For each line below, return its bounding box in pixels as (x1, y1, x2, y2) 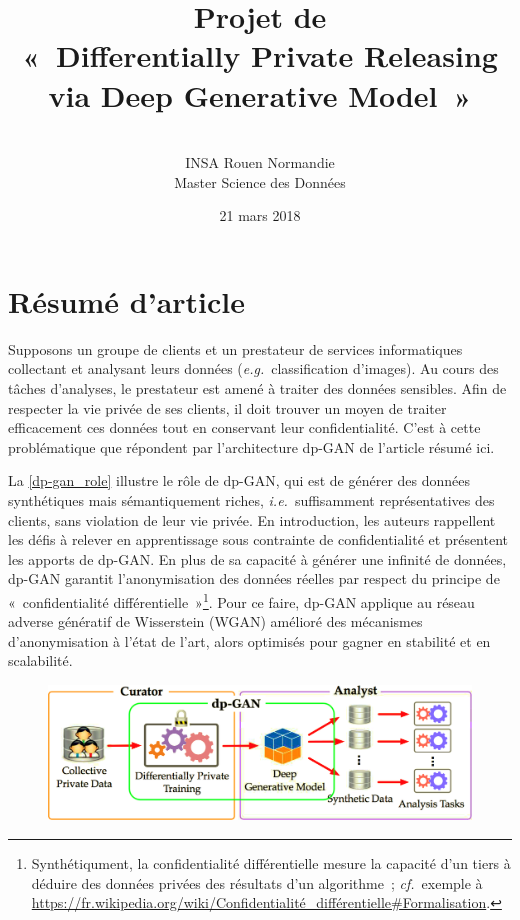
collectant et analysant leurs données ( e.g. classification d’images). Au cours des (8, 358, 499, 379)
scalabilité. (8, 650, 73, 671)
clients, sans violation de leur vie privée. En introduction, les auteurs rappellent (8, 509, 496, 530)
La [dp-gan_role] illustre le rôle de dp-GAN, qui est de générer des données (8, 470, 471, 491)
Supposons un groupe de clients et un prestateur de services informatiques (8, 338, 463, 359)
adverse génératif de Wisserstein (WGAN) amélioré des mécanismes (8, 611, 423, 632)
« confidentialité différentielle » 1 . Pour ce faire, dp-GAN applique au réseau (8, 588, 475, 612)
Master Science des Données (174, 171, 346, 192)
